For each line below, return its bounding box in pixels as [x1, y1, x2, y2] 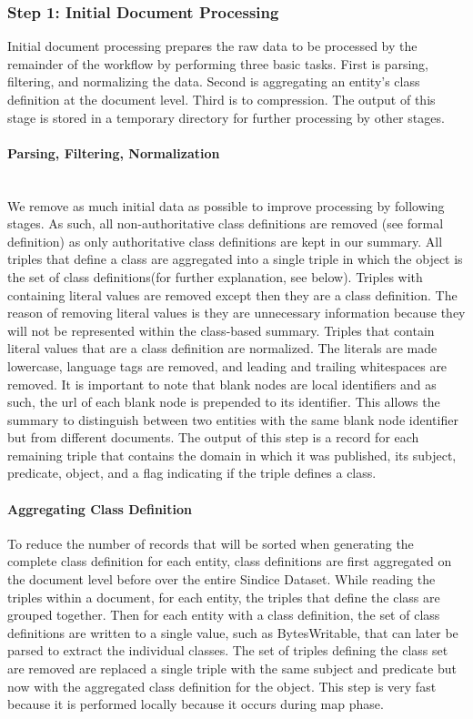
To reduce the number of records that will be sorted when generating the [7, 533, 414, 552]
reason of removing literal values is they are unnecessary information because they [7, 303, 466, 322]
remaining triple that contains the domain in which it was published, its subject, [7, 445, 457, 464]
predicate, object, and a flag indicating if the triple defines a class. [7, 463, 377, 482]
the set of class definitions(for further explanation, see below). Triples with [7, 267, 423, 286]
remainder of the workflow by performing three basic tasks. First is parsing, [7, 54, 428, 73]
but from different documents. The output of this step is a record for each [7, 428, 419, 447]
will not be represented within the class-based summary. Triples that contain [7, 320, 435, 339]
